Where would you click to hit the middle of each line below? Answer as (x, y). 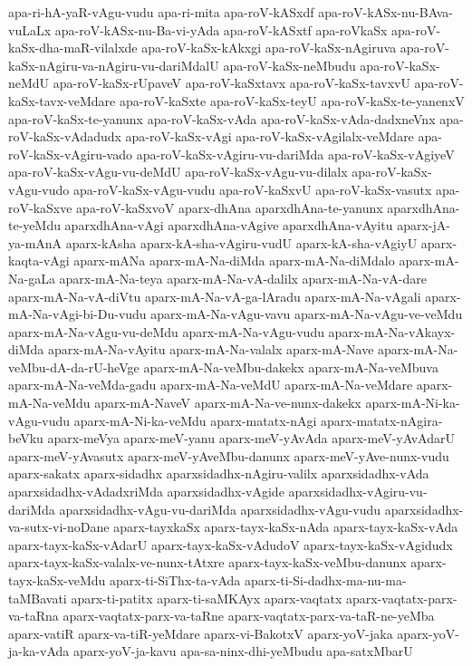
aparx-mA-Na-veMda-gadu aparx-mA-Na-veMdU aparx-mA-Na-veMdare (211, 385)
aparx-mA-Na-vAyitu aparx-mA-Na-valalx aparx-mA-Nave (211, 349)
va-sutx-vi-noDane (59, 527)
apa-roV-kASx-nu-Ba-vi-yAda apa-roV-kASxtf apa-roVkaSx (221, 29)
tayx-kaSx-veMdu (57, 580)
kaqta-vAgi (39, 261)
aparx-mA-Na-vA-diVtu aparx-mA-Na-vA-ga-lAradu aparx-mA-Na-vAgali (215, 296)
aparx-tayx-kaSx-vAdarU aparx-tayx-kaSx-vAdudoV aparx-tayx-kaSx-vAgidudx (231, 544)
